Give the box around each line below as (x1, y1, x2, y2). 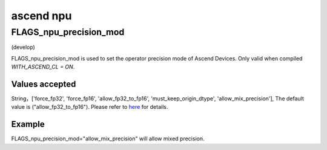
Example (11, 119, 45, 129)
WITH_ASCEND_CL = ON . (11, 64, 75, 71)
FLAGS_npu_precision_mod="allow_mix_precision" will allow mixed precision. (11, 135, 205, 142)
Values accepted (11, 79, 76, 89)
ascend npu (11, 9, 72, 22)
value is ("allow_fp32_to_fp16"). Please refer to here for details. (11, 103, 168, 111)
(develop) (11, 44, 36, 51)
